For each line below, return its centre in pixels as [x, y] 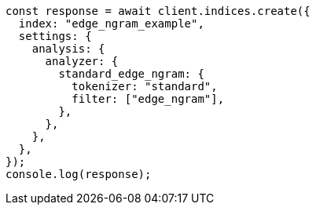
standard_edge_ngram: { [131, 74]
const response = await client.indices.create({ [158, 11]
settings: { [55, 36]
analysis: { [68, 49]
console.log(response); [79, 174]
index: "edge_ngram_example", [111, 24]
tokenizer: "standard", [145, 86]
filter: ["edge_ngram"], [148, 99]
